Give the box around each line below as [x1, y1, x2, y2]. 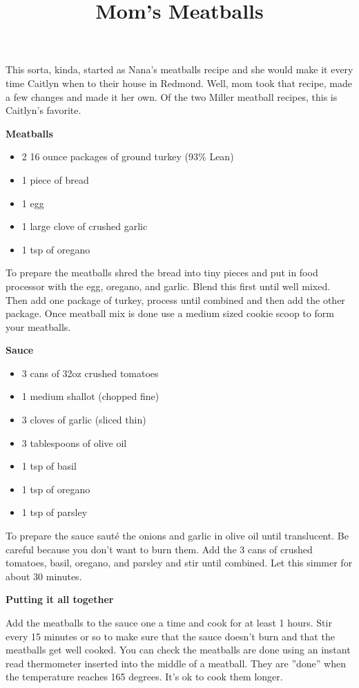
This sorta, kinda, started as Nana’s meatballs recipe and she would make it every [6, 62, 353, 77]
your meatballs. [6, 319, 71, 334]
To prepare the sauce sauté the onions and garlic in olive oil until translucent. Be [6, 528, 349, 543]
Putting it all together [6, 592, 114, 606]
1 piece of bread [21, 172, 89, 187]
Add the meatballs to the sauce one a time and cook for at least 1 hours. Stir [6, 615, 332, 629]
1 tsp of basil [21, 459, 77, 473]
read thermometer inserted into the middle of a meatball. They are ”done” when [6, 656, 346, 670]
